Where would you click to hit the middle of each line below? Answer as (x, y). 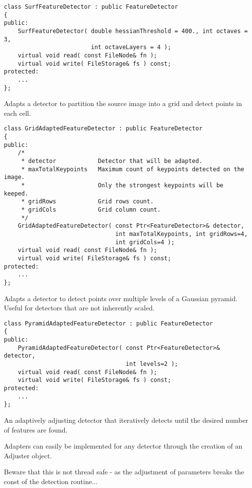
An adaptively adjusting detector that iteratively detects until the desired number (126, 420)
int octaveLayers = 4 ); (131, 47)
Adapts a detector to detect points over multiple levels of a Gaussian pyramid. (121, 298)
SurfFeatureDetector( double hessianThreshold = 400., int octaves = (133, 31)
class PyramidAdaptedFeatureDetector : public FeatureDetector (108, 323)
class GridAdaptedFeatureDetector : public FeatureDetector (103, 129)
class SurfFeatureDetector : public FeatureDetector (91, 7)
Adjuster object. (28, 455)
